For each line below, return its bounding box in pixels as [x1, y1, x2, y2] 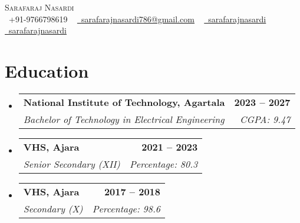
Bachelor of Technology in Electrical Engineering [23, 112, 225, 126]
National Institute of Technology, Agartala [23, 95, 225, 109]
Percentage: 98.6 [92, 201, 160, 215]
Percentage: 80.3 [129, 157, 198, 171]
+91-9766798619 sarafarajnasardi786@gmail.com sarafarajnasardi [8, 12, 266, 25]
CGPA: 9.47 [240, 112, 291, 126]
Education [5, 58, 89, 82]
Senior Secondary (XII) [23, 157, 120, 171]
